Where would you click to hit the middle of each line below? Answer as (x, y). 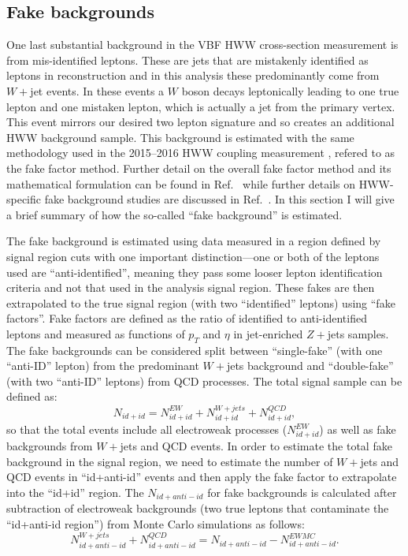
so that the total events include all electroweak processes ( (147, 429)
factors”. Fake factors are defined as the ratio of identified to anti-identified (187, 318)
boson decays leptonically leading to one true (290, 90)
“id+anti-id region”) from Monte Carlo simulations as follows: (156, 523)
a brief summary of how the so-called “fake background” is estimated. (174, 214)
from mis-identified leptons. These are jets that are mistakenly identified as (187, 60)
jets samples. (358, 333)
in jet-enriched (268, 333)
